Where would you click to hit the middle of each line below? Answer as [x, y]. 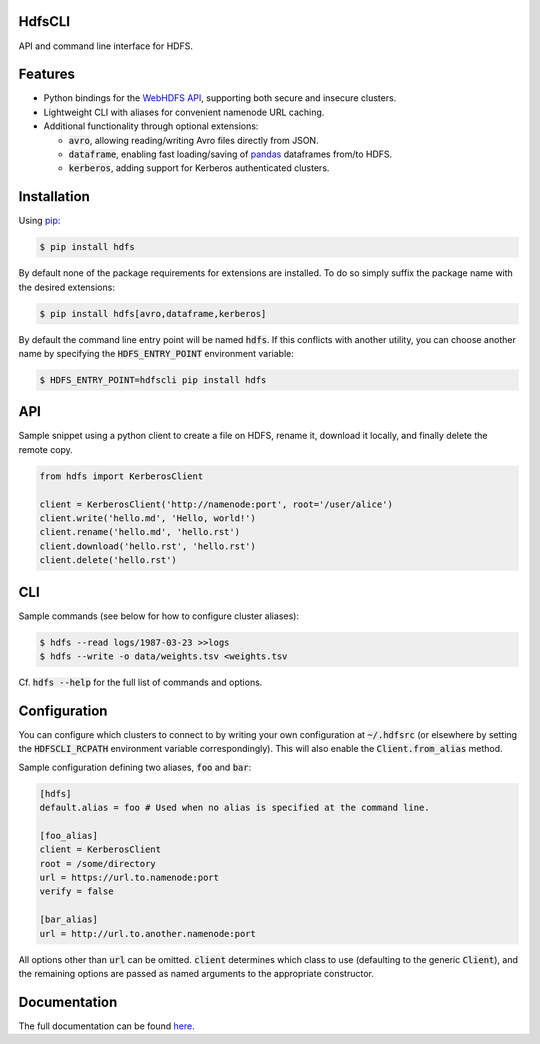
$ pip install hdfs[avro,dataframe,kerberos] [153, 313]
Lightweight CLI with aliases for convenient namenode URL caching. [184, 112]
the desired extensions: [66, 287]
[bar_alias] [69, 919]
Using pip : [39, 221]
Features [46, 74]
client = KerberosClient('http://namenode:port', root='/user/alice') [216, 504]
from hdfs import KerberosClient [121, 476]
